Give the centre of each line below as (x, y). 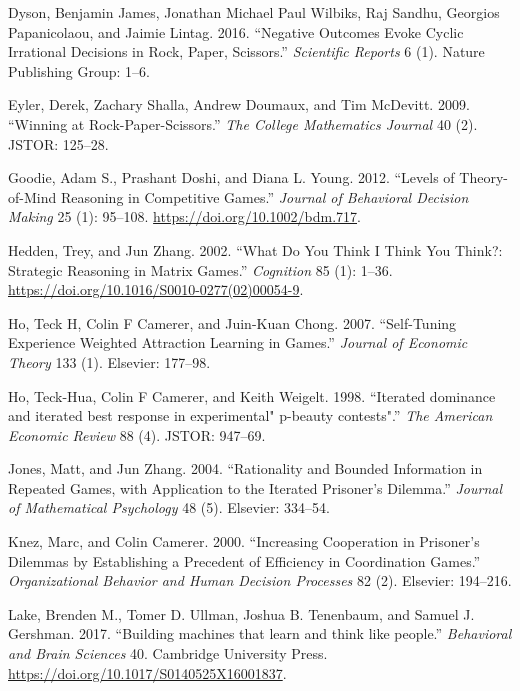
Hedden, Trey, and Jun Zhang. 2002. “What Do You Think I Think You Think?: (255, 249)
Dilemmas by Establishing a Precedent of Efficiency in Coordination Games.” (244, 560)
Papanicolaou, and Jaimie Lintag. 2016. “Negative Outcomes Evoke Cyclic (236, 31)
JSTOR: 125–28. (58, 143)
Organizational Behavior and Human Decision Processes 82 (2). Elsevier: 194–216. (260, 580)
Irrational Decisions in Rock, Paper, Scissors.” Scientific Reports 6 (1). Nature (246, 51)
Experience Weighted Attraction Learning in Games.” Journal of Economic (238, 342)
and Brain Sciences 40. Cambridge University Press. (168, 653)
